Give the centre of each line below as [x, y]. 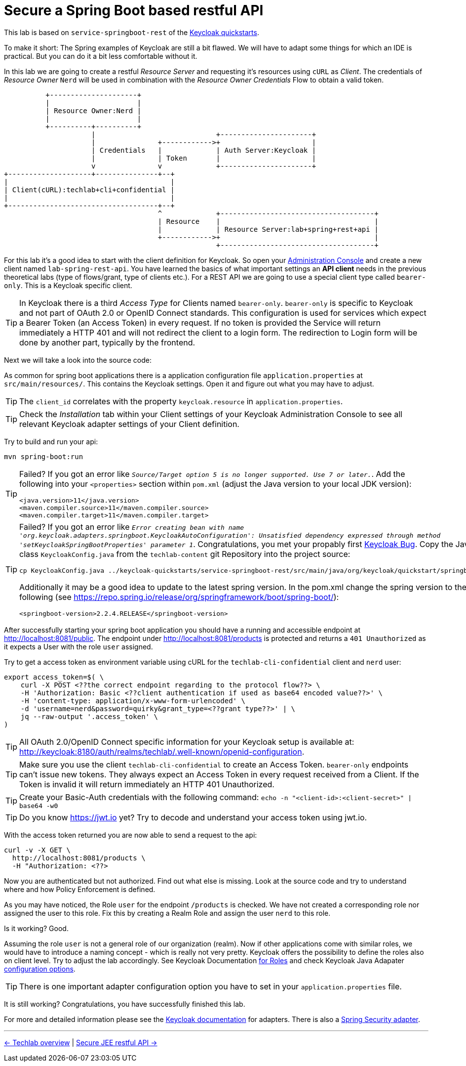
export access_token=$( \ [54, 677]
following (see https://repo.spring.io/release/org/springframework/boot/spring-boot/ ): [179, 597]
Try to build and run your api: [51, 441]
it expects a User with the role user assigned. [78, 646]
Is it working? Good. [36, 928]
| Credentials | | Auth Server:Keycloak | [204, 150]
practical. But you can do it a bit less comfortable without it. [101, 56]
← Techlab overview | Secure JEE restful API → [81, 1042]
